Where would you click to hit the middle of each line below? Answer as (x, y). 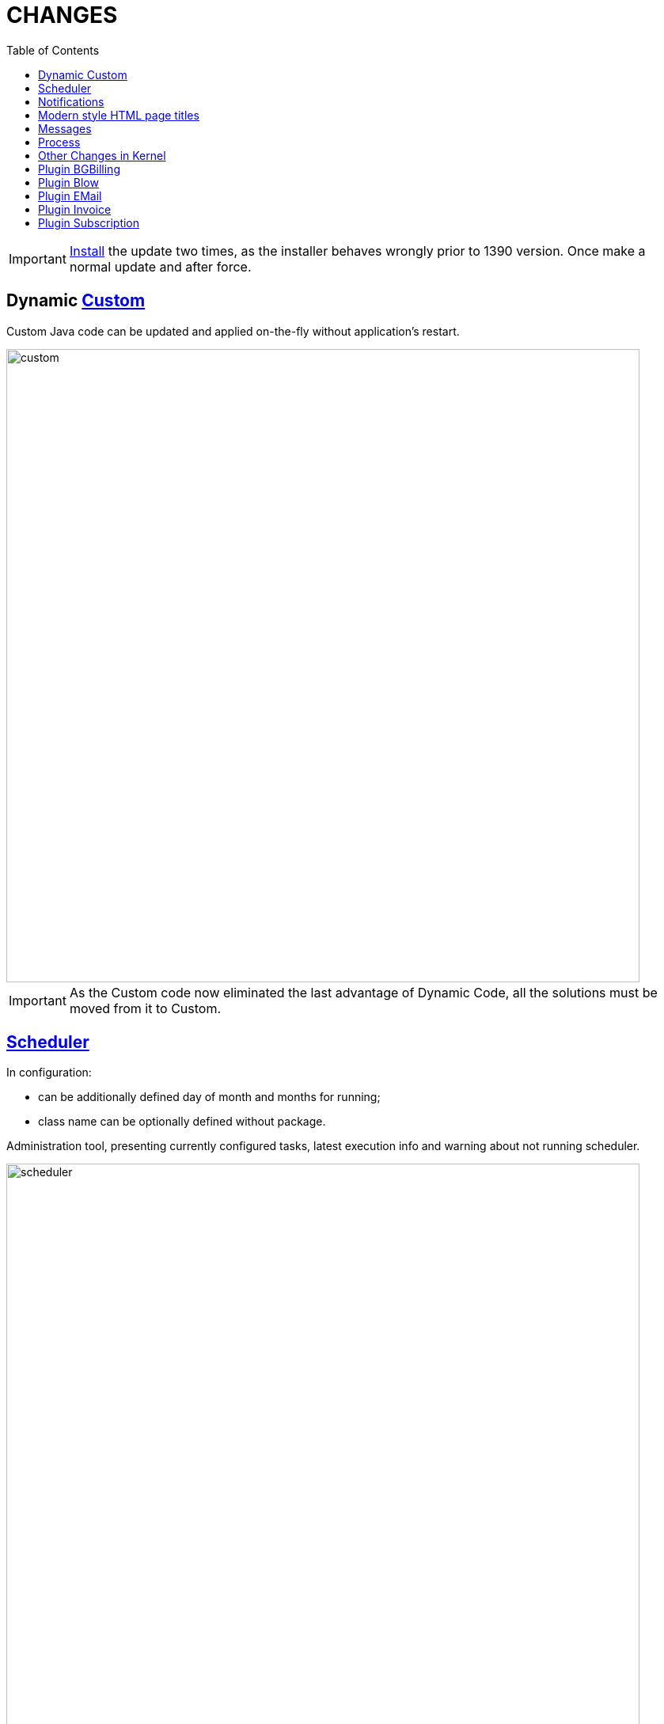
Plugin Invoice (75, 209)
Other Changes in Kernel (102, 155)
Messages (65, 128)
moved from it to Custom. (145, 1008)
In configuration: (49, 1073)
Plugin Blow (68, 182)
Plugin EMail (70, 196)
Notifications (71, 101)
